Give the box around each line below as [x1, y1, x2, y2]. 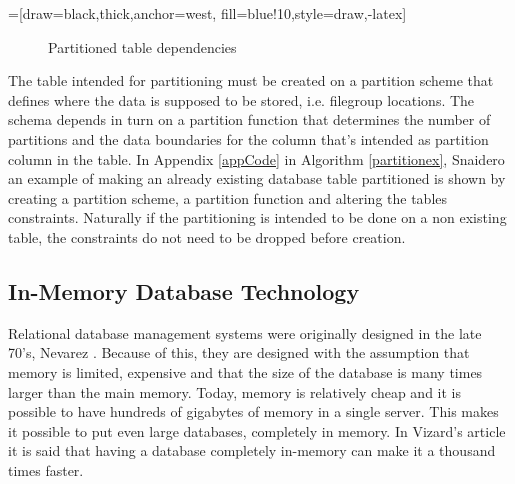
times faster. [8, 459, 84, 480]
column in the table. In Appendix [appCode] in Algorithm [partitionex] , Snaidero [8, 148, 505, 169]
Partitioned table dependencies [48, 36, 237, 57]
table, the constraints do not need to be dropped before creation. [8, 226, 406, 247]
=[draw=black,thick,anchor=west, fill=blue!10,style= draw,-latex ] [8, 3, 407, 23]
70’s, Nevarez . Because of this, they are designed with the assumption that [8, 342, 470, 363]
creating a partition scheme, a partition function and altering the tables [8, 187, 448, 208]
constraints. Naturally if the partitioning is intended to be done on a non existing [8, 207, 507, 228]
